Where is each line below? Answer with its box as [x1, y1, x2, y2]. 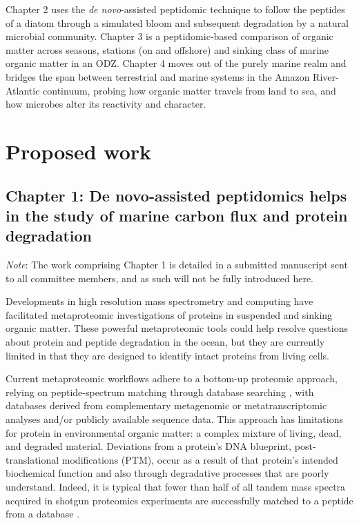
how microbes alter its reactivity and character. [6, 97, 206, 111]
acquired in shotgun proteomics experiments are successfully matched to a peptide [6, 493, 353, 507]
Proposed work [6, 137, 152, 165]
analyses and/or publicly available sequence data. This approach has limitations [6, 412, 344, 426]
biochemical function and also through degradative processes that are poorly [6, 466, 329, 480]
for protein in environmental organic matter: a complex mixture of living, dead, [6, 425, 342, 440]
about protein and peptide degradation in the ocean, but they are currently [6, 335, 325, 349]
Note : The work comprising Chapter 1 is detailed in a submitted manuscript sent [6, 257, 348, 272]
